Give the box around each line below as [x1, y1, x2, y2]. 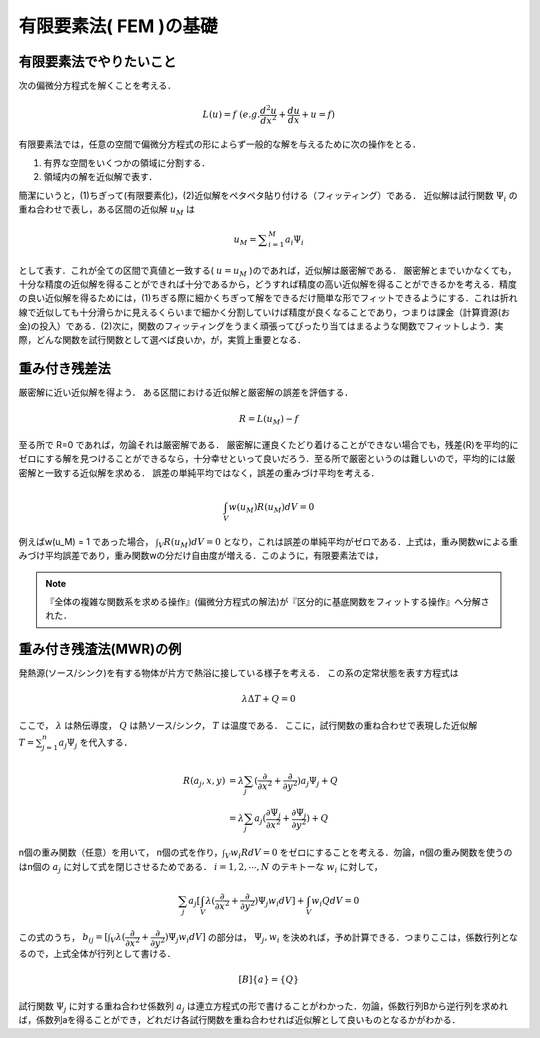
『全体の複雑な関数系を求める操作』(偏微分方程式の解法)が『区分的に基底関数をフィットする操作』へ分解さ [45, 595, 490, 607]
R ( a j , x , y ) [183, 775, 226, 789]
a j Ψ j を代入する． [58, 736, 133, 750]
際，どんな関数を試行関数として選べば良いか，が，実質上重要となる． [18, 334, 307, 346]
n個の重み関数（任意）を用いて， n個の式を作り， [18, 846, 224, 859]
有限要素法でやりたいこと [18, 53, 177, 70]
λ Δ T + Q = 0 [241, 693, 296, 705]
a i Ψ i [285, 233, 304, 247]
